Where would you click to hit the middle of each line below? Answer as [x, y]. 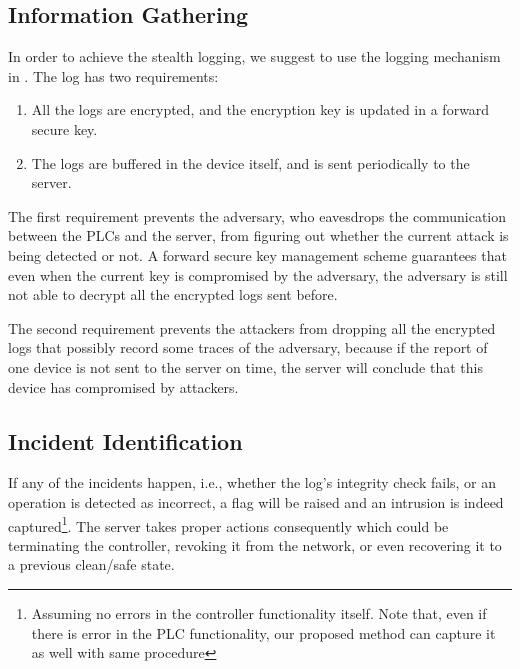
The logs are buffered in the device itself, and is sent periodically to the [250, 162]
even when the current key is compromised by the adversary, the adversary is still [258, 274]
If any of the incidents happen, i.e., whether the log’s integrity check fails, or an [252, 482]
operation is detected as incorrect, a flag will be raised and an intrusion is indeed [256, 501]
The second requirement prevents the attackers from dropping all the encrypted [252, 327]
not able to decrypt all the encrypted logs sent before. [173, 294]
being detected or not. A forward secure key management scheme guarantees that [257, 254]
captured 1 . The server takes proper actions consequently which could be [228, 524]
